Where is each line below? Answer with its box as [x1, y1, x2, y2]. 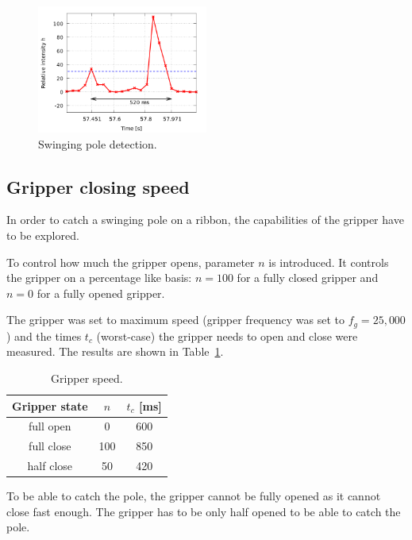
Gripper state [12, 397, 88, 414]
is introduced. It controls [268, 253, 389, 270]
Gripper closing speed [6, 174, 190, 199]
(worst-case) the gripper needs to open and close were [96, 327, 358, 344]
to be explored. [6, 226, 79, 243]
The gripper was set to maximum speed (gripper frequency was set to [6, 311, 345, 328]
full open [28, 418, 71, 434]
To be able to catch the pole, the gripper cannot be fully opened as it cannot [6, 488, 381, 504]
